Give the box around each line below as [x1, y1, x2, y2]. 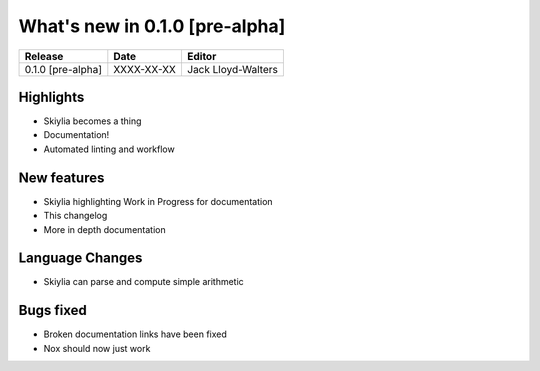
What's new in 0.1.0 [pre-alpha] [18, 15, 286, 37]
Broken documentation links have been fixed [43, 328, 227, 340]
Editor [186, 49, 217, 63]
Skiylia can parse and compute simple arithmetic [43, 276, 244, 288]
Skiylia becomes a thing [43, 115, 142, 127]
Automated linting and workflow [43, 143, 175, 155]
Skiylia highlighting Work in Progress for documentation [43, 195, 274, 207]
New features [18, 169, 105, 186]
